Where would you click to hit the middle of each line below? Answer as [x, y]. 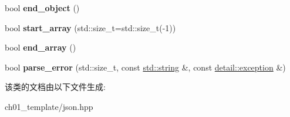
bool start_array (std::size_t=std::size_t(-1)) [90, 27]
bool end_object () [42, 8]
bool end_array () [41, 47]
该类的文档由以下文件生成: [55, 87]
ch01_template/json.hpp [49, 106]
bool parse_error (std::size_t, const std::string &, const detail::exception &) [145, 67]
